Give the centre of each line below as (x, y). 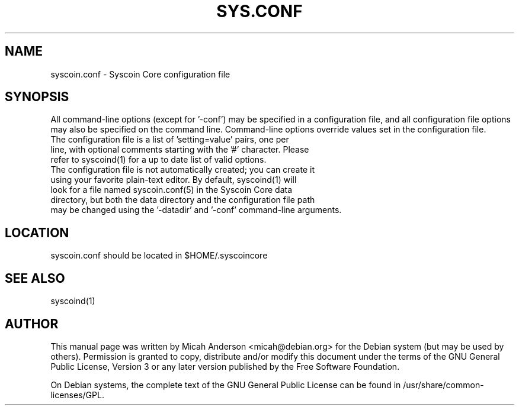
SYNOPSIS (37, 97)
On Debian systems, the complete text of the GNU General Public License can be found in (226, 385)
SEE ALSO (35, 278)
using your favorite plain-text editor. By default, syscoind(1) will (174, 180)
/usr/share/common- (443, 385)
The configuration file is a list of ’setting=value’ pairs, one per (170, 140)
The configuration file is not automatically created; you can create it (182, 170)
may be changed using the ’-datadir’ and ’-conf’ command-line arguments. (196, 210)
